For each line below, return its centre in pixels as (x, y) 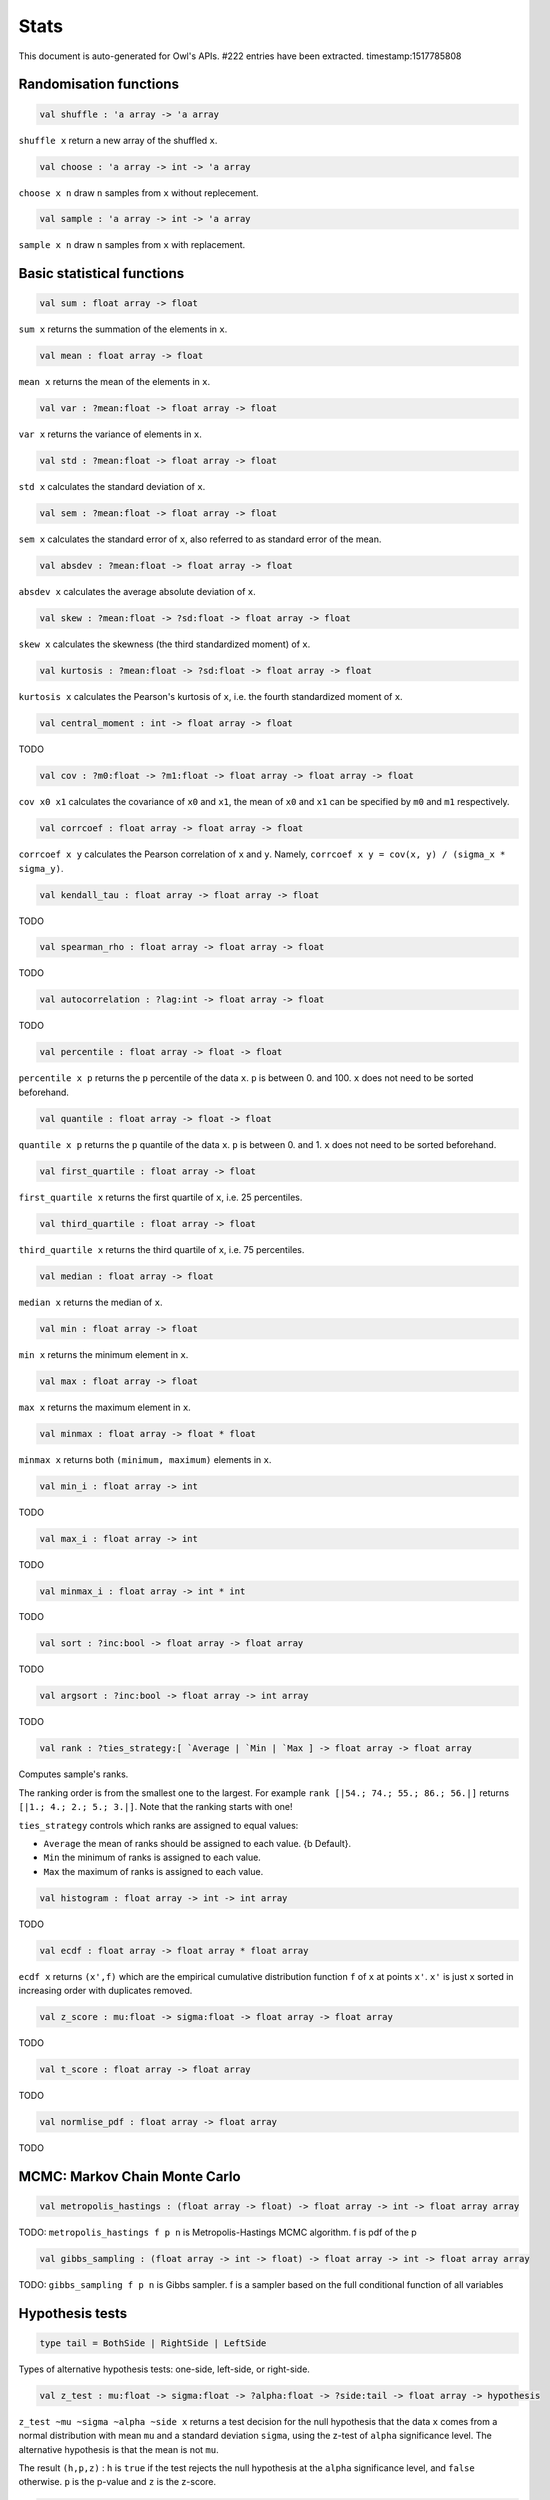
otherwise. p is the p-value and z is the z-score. (117, 2482)
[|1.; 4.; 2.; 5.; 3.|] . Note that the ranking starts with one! (156, 1807)
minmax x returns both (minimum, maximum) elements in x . (145, 1459)
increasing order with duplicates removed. (105, 1991)
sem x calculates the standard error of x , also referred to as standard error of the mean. (200, 539)
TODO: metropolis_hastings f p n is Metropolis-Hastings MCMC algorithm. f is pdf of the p (217, 2232)
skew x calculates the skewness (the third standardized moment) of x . (164, 644)
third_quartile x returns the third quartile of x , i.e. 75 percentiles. (161, 1249)
